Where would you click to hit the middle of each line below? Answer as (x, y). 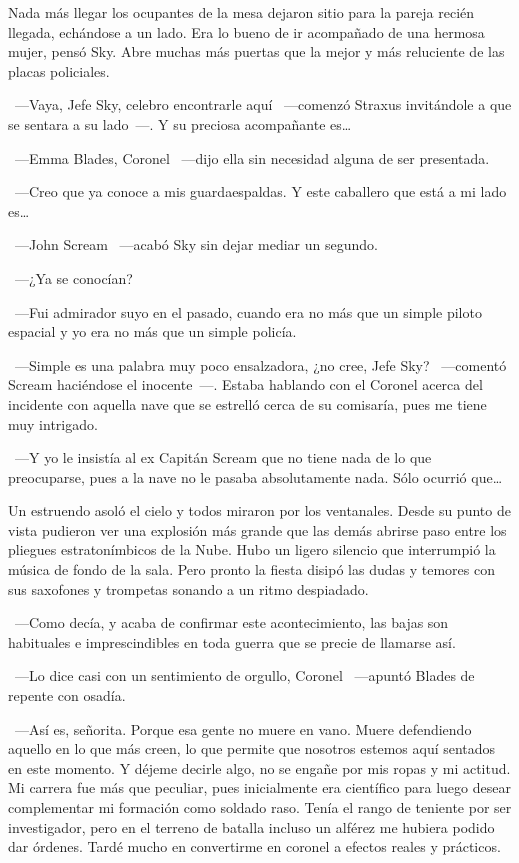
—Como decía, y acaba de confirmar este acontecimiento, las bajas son (231, 622)
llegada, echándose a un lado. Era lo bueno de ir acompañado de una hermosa (246, 31)
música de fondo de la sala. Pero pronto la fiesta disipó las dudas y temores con (251, 569)
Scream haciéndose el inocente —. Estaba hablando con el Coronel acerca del (245, 384)
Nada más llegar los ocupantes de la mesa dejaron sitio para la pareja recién (241, 12)
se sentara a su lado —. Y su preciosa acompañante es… (180, 123)
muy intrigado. (53, 423)
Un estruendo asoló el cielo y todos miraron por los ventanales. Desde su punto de (259, 510)
